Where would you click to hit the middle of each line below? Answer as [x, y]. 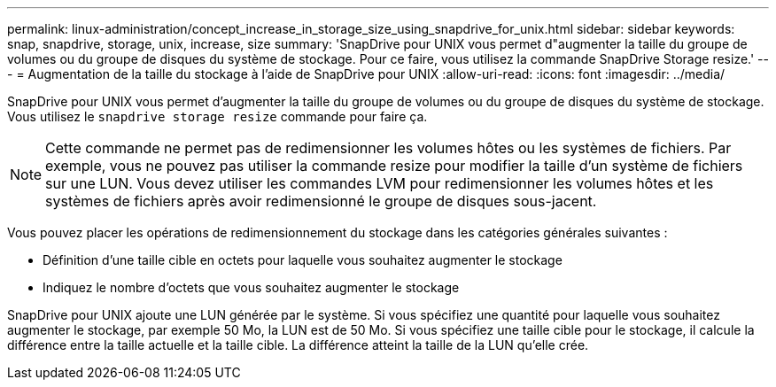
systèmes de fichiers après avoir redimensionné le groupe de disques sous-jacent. [321, 201]
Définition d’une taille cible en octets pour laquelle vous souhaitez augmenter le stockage [303, 260]
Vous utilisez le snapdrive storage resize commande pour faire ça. [217, 116]
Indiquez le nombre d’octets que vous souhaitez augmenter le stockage [251, 287]
